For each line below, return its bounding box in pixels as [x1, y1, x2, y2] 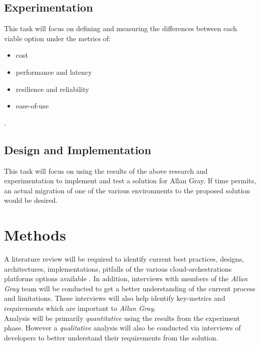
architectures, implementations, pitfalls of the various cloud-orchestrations [4, 263, 232, 274]
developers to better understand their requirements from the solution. [4, 332, 218, 342]
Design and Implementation [4, 142, 152, 157]
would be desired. [4, 195, 58, 205]
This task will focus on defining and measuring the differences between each [4, 23, 237, 34]
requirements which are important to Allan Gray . [4, 303, 156, 313]
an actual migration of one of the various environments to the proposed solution [4, 185, 250, 195]
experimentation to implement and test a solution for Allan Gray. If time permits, [4, 175, 256, 186]
